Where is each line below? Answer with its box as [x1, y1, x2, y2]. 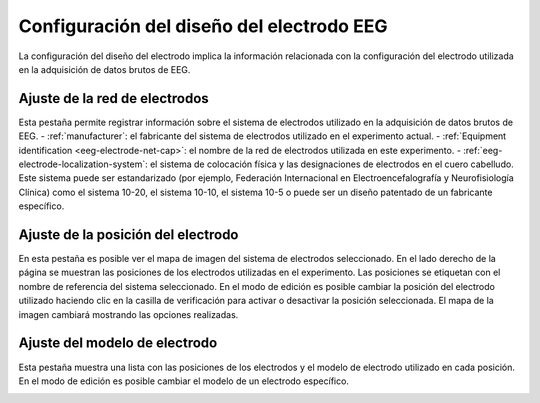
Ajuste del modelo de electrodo [18, 335, 218, 352]
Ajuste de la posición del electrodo [18, 226, 239, 243]
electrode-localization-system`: [18, 158, 149, 170]
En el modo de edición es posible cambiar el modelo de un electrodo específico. [18, 375, 350, 387]
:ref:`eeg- [463, 144, 503, 156]
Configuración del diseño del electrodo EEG [18, 15, 388, 37]
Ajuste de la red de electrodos [18, 90, 209, 107]
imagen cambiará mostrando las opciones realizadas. [18, 308, 239, 320]
